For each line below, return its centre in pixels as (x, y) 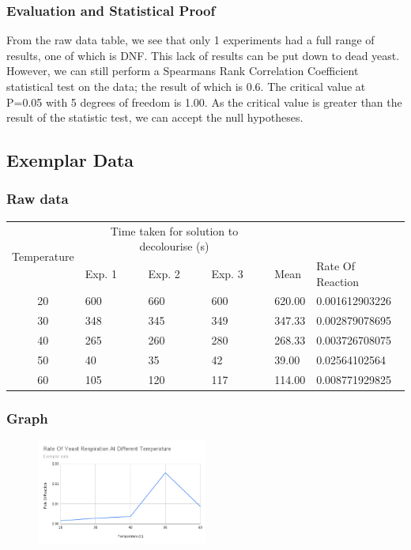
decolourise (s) (174, 246)
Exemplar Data (70, 160)
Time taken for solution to (174, 230)
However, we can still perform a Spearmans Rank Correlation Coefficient (183, 71)
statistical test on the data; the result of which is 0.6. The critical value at (186, 86)
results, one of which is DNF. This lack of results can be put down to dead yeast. (203, 55)
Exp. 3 (227, 273)
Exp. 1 (101, 273)
